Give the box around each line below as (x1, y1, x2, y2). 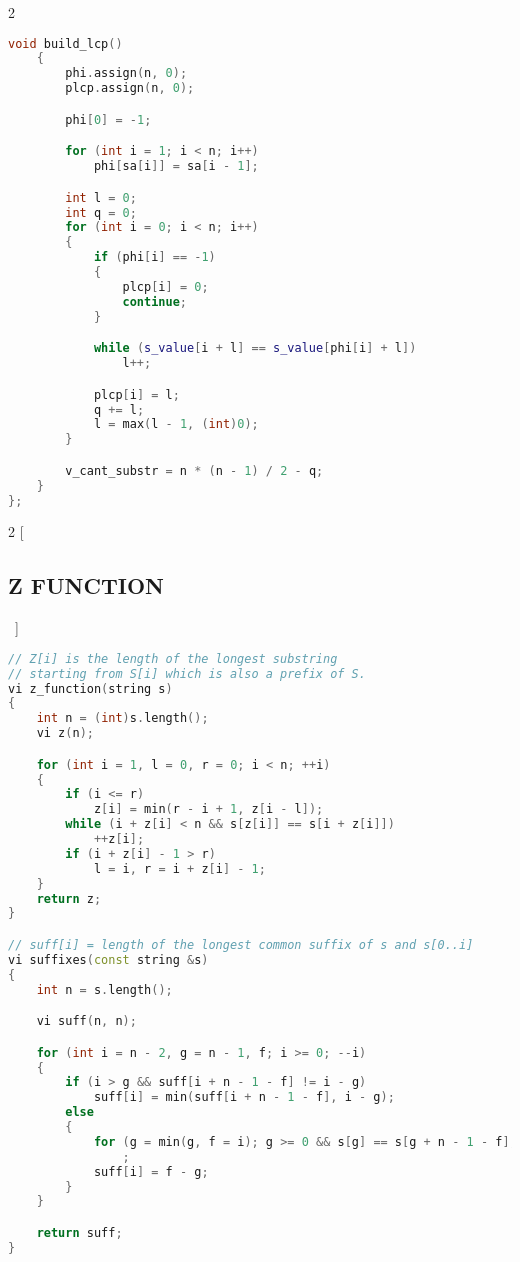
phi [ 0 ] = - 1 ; (65, 112, 152, 127)
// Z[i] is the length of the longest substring (8, 651, 338, 666)
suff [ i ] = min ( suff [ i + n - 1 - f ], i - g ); (93, 1090, 395, 1105)
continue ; (122, 294, 187, 309)
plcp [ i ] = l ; (93, 387, 180, 402)
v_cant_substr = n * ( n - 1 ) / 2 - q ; (65, 463, 324, 478)
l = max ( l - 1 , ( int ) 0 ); (93, 417, 259, 432)
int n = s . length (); (36, 982, 173, 997)
